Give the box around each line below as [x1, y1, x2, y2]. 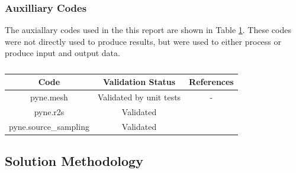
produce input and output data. [5, 47, 120, 59]
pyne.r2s [34, 105, 65, 117]
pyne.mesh [30, 90, 68, 103]
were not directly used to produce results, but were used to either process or [5, 35, 282, 47]
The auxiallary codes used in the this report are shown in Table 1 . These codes [5, 24, 291, 36]
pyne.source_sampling [9, 120, 89, 132]
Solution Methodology [5, 152, 143, 170]
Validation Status [103, 76, 176, 87]
